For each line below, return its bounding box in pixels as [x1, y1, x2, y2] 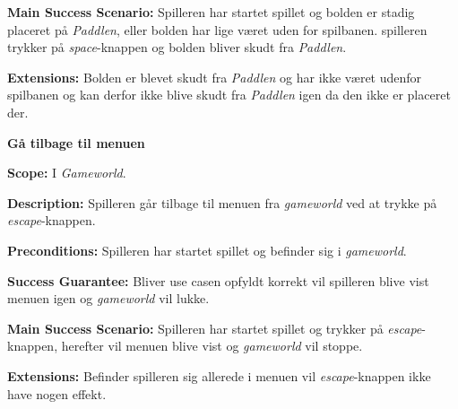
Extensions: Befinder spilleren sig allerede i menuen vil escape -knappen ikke [7, 366, 431, 385]
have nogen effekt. [7, 384, 107, 403]
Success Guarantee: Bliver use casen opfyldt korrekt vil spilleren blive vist [7, 271, 429, 290]
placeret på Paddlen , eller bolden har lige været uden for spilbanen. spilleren [7, 20, 428, 39]
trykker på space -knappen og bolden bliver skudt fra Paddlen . [7, 38, 347, 57]
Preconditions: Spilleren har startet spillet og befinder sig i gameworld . [7, 240, 407, 259]
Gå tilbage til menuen [7, 133, 145, 152]
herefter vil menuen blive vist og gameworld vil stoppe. [61, 336, 363, 355]
